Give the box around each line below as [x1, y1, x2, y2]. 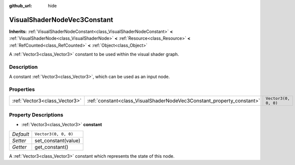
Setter [12, 137, 27, 144]
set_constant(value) [34, 137, 81, 144]
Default [12, 131, 29, 137]
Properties [9, 86, 35, 93]
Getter [12, 143, 27, 150]
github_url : [9, 3, 32, 8]
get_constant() [34, 143, 69, 150]
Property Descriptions [9, 111, 63, 118]
